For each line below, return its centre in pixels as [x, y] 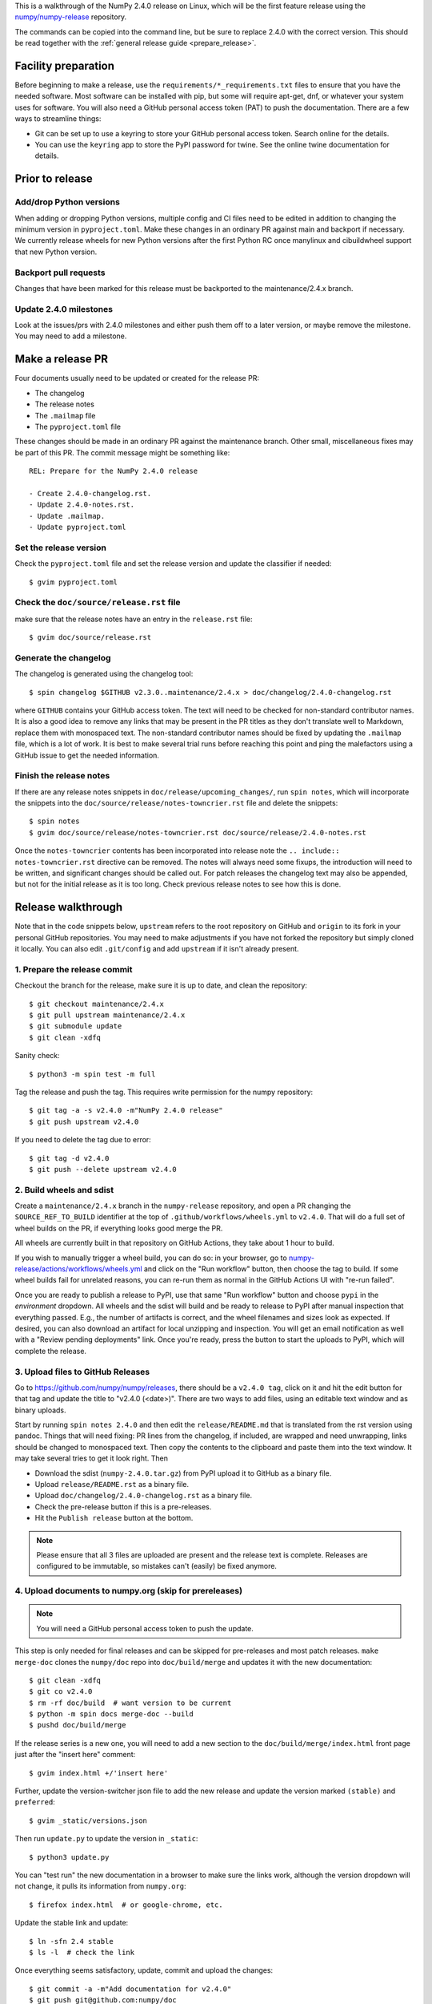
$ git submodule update [76, 1026]
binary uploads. [41, 1410]
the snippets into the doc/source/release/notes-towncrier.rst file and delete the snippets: [176, 803]
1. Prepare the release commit [74, 969]
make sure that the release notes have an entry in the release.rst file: [134, 619]
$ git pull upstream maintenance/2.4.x [107, 1015]
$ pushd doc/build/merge [78, 1725]
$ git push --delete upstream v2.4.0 [103, 1169]
